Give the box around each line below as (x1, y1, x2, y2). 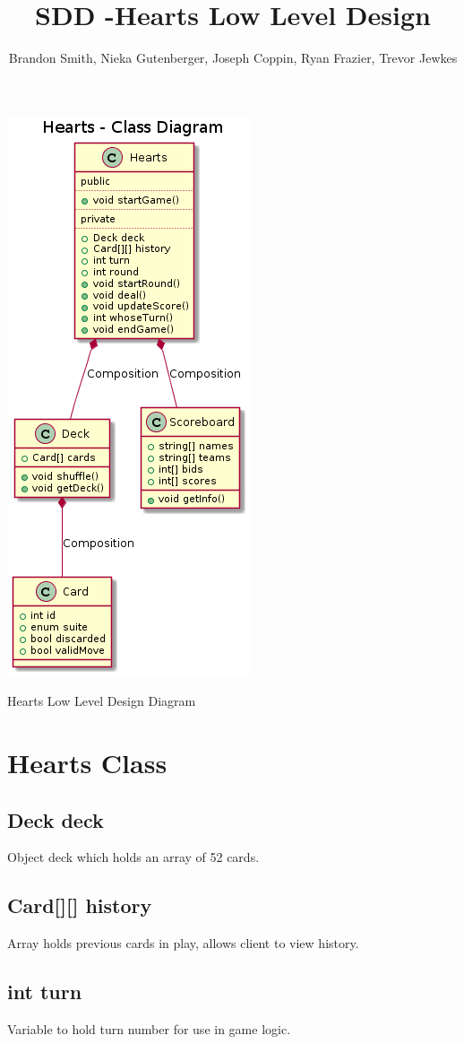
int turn (7, 978, 82, 1005)
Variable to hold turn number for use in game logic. (7, 1020, 291, 1039)
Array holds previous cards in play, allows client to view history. (7, 934, 359, 953)
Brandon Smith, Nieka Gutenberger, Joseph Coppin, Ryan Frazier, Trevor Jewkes (8, 48, 458, 67)
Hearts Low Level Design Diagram (7, 692, 196, 710)
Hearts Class (7, 744, 168, 781)
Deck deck (7, 805, 104, 833)
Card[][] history (7, 892, 152, 919)
